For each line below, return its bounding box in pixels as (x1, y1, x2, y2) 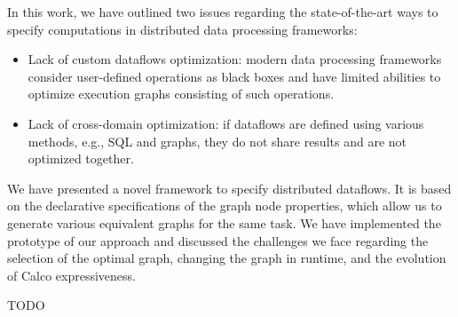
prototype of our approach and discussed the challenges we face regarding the (7, 231, 429, 250)
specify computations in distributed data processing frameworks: (7, 20, 358, 38)
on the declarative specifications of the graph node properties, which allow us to (7, 196, 442, 215)
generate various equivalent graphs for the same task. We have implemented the (7, 213, 441, 232)
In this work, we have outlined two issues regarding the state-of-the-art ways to (7, 3, 438, 20)
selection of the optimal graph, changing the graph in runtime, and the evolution (7, 249, 446, 267)
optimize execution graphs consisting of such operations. (28, 84, 335, 103)
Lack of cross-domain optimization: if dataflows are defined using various (28, 114, 424, 132)
